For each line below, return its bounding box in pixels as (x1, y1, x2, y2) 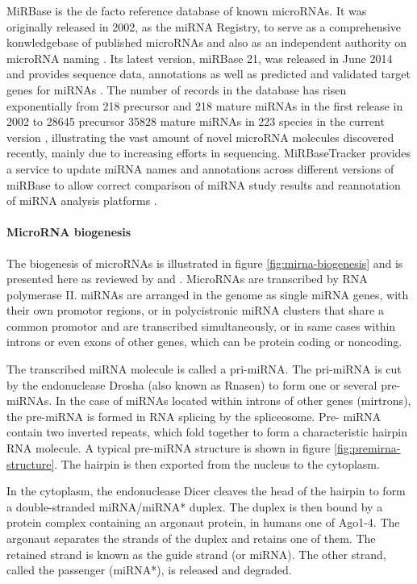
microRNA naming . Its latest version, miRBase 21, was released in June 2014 (6, 49, 393, 66)
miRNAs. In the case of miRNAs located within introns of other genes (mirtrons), (6, 392, 411, 409)
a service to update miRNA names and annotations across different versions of (6, 160, 394, 177)
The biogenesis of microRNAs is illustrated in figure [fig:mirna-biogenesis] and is (6, 254, 403, 271)
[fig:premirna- (333, 440, 401, 457)
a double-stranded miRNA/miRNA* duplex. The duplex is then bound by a (6, 498, 383, 515)
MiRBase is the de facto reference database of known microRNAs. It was (6, 2, 367, 19)
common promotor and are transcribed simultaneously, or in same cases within (6, 317, 396, 334)
